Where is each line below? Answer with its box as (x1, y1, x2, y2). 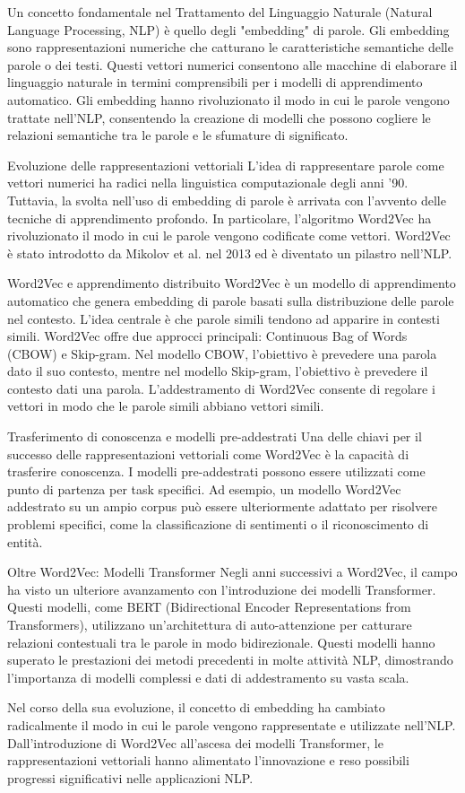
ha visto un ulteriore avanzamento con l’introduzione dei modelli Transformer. (7, 579, 436, 598)
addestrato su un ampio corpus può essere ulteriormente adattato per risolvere (7, 497, 437, 516)
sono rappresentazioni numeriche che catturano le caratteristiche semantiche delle (7, 38, 453, 57)
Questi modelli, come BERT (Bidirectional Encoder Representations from (7, 597, 411, 616)
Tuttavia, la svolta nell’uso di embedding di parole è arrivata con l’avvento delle (7, 190, 446, 209)
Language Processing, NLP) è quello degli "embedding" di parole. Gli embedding (7, 20, 450, 39)
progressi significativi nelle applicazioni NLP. (7, 768, 254, 787)
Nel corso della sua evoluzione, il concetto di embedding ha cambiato (7, 698, 385, 717)
